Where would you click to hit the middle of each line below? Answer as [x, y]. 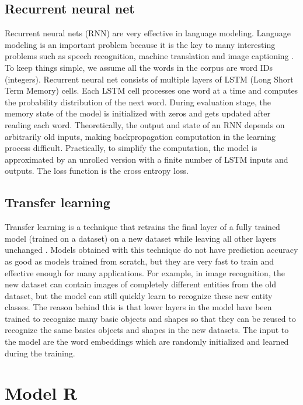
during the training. [40, 353]
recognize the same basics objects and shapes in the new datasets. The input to [147, 330]
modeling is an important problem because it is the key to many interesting [140, 44]
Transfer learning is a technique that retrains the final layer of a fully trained [142, 227]
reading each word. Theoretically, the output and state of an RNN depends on [145, 124]
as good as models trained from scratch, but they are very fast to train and [140, 261]
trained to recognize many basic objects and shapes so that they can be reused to [150, 318]
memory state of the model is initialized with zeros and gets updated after [138, 113]
